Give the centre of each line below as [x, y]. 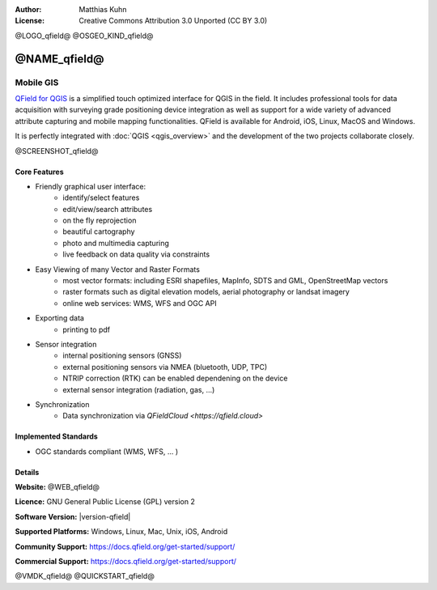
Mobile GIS [37, 83]
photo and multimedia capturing [116, 243]
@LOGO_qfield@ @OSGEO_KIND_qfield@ [84, 36]
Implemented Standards [57, 436]
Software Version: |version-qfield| [73, 516]
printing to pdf [87, 329]
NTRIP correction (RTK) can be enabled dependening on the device [175, 378]
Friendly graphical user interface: [91, 186]
